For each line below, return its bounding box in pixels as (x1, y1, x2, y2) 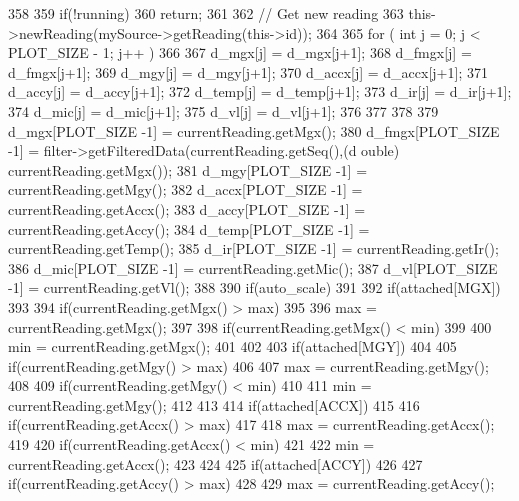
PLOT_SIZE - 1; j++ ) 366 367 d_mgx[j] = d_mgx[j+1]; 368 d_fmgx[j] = (8, 42, 472, 63)
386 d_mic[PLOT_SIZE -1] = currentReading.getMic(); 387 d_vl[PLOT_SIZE (8, 257, 498, 278)
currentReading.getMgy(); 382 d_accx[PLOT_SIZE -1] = (8, 179, 363, 200)
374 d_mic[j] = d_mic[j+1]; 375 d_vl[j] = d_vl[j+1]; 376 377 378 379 (8, 100, 439, 121)
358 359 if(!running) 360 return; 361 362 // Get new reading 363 (8, 3, 404, 23)
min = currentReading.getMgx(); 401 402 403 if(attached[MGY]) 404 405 (8, 336, 457, 357)
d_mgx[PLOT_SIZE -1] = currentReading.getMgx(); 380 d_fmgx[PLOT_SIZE (8, 120, 500, 141)
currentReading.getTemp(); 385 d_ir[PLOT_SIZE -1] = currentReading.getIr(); (8, 238, 499, 259)
